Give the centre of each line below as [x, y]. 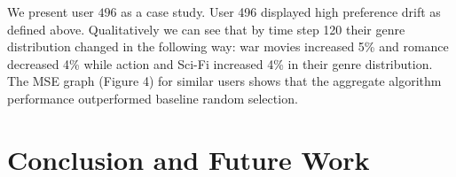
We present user [51, 12]
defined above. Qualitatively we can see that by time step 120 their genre [206, 29]
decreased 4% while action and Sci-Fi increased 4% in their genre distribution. [220, 63]
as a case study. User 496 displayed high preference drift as [281, 12]
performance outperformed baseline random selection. [153, 98]
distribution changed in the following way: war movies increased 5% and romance [228, 46]
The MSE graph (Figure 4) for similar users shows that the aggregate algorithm [224, 81]
